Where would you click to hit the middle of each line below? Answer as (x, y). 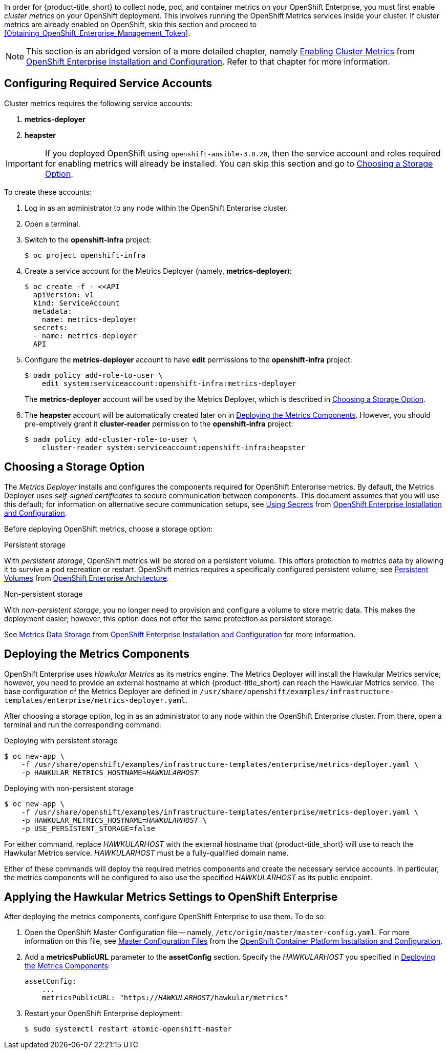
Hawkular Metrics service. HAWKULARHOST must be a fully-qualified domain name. (146, 853)
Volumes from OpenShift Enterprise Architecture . (87, 578)
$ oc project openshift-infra (85, 255)
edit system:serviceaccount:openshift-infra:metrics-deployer (169, 383)
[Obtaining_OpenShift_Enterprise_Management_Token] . (97, 33)
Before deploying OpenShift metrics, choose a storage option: (109, 529)
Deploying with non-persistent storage (69, 788)
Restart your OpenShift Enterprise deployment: (103, 1014)
